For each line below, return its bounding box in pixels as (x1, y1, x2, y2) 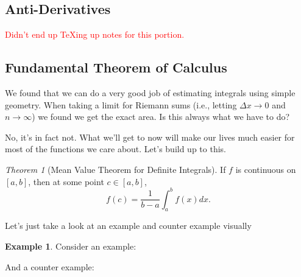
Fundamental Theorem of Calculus (5, 58, 227, 77)
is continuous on (235, 163, 296, 175)
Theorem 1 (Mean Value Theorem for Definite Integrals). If (5, 163, 226, 175)
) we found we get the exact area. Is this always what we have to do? (32, 110, 290, 123)
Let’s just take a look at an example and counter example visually (5, 219, 252, 232)
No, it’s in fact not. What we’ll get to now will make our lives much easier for (5, 130, 295, 143)
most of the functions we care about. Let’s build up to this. (5, 142, 226, 155)
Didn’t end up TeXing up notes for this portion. (5, 28, 185, 41)
